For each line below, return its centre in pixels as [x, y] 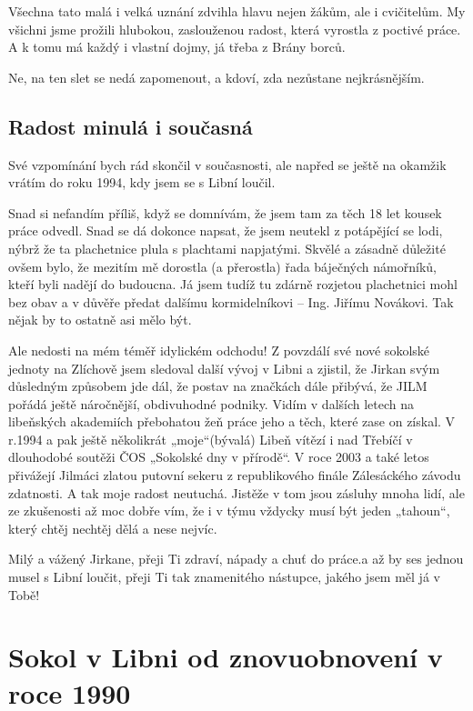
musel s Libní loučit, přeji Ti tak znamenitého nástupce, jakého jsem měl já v [224, 577]
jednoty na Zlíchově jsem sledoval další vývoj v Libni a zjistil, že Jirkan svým [224, 368]
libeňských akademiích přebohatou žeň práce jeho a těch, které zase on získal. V [232, 421]
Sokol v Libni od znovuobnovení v [226, 657]
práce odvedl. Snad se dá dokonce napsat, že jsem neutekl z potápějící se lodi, [226, 230]
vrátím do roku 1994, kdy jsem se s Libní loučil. [142, 182]
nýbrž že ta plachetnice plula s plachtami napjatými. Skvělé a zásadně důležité [227, 248]
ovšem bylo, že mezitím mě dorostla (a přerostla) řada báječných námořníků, [222, 266]
